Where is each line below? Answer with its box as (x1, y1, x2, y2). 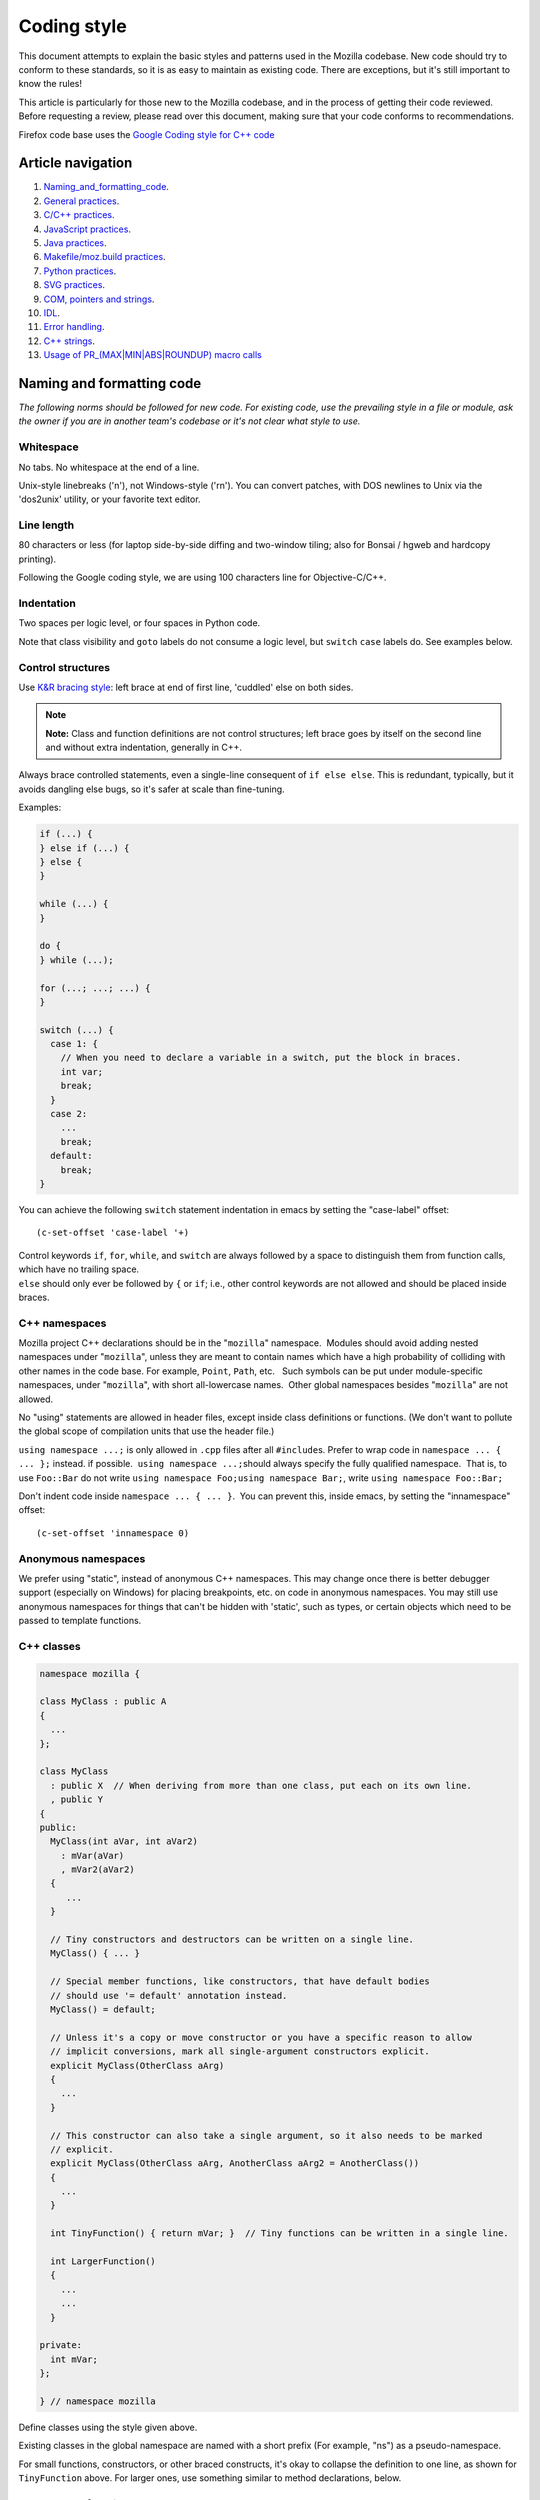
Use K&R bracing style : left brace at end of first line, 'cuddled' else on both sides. (18, 681, 354, 693)
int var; (60, 1066, 104, 1077)
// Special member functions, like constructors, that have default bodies (50, 1976, 430, 1987)
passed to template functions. (18, 1615, 142, 1627)
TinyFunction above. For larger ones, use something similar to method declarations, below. (18, 2472, 402, 2484)
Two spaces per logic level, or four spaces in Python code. (18, 617, 261, 629)
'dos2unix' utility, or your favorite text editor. (18, 493, 201, 505)
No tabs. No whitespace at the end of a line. (18, 461, 200, 473)
